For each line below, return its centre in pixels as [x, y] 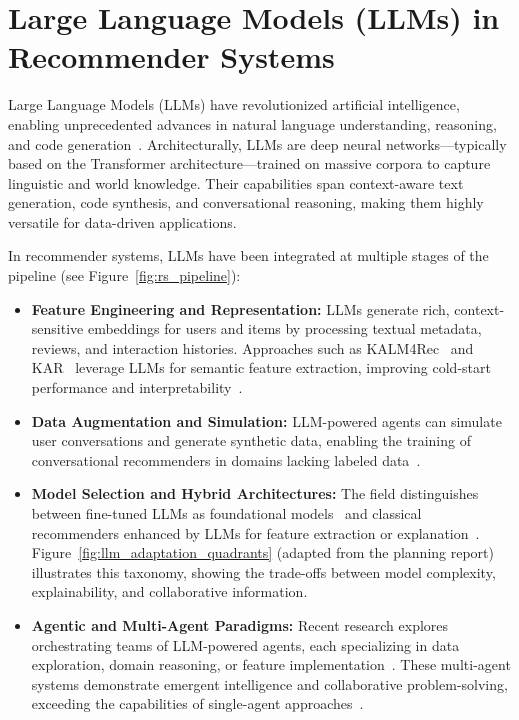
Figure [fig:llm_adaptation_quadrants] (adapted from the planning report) [263, 552]
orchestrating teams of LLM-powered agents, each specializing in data [245, 644]
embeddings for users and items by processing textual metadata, [284, 328]
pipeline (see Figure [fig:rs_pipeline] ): [124, 275]
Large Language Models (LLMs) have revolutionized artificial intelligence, [234, 104]
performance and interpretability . [137, 387]
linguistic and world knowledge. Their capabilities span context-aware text [236, 182]
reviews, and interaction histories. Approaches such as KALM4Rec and [252, 347]
